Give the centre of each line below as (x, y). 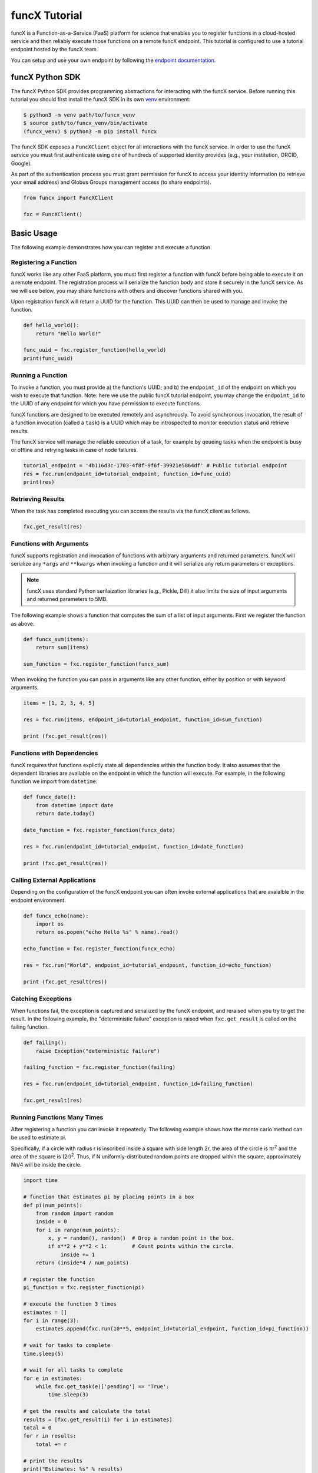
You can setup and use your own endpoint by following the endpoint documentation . (113, 60)
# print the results (53, 1461)
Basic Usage (34, 233)
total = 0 (37, 1428)
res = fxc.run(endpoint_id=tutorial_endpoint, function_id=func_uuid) (127, 474)
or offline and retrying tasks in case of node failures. (74, 450)
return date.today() (65, 814)
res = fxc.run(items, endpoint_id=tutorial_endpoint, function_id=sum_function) (143, 720)
